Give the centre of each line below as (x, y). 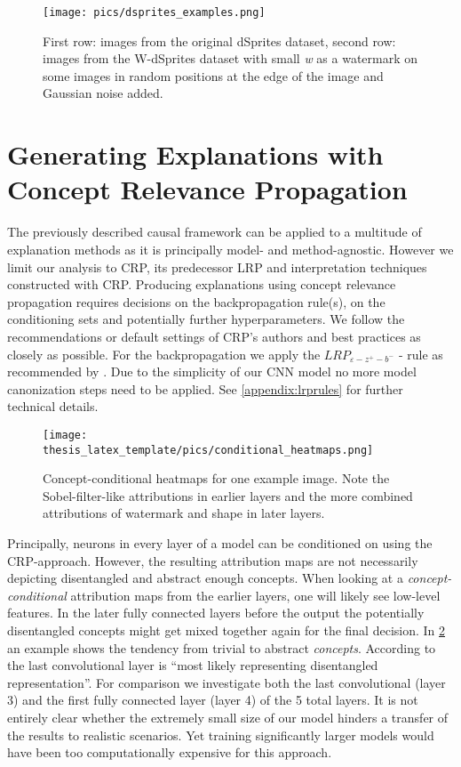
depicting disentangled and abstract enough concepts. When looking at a (205, 578)
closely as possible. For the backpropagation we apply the (164, 354)
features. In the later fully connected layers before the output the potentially (216, 613)
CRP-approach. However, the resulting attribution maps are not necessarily (213, 560)
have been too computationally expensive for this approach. (170, 752)
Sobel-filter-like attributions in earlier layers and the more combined (228, 495)
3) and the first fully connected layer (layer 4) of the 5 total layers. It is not (213, 700)
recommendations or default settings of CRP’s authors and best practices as (214, 336)
